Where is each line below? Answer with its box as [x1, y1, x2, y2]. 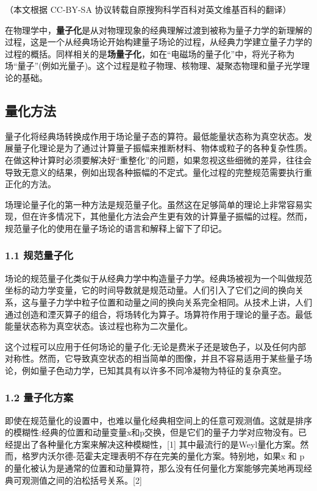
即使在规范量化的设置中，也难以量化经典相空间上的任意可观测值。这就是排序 [5, 414, 312, 426]
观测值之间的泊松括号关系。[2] [21, 473, 142, 486]
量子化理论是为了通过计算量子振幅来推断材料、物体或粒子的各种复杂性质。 [13, 142, 312, 154]
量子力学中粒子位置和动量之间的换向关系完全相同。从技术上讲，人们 [38, 295, 312, 308]
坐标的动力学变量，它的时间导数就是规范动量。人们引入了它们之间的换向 [5, 284, 295, 296]
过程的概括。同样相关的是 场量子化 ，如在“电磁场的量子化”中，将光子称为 [5, 47, 295, 60]
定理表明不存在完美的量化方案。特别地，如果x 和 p [101, 450, 305, 462]
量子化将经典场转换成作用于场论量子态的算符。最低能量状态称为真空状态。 [5, 129, 304, 142]
